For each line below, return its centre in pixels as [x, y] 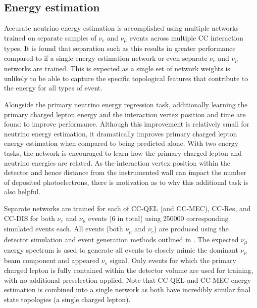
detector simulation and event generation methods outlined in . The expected [121, 239]
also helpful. [22, 192]
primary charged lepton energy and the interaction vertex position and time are [125, 114]
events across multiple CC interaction [186, 37]
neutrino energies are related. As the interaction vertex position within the [117, 162]
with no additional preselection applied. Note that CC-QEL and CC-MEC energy [128, 280]
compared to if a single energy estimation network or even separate [106, 58]
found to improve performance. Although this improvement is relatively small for [127, 124]
